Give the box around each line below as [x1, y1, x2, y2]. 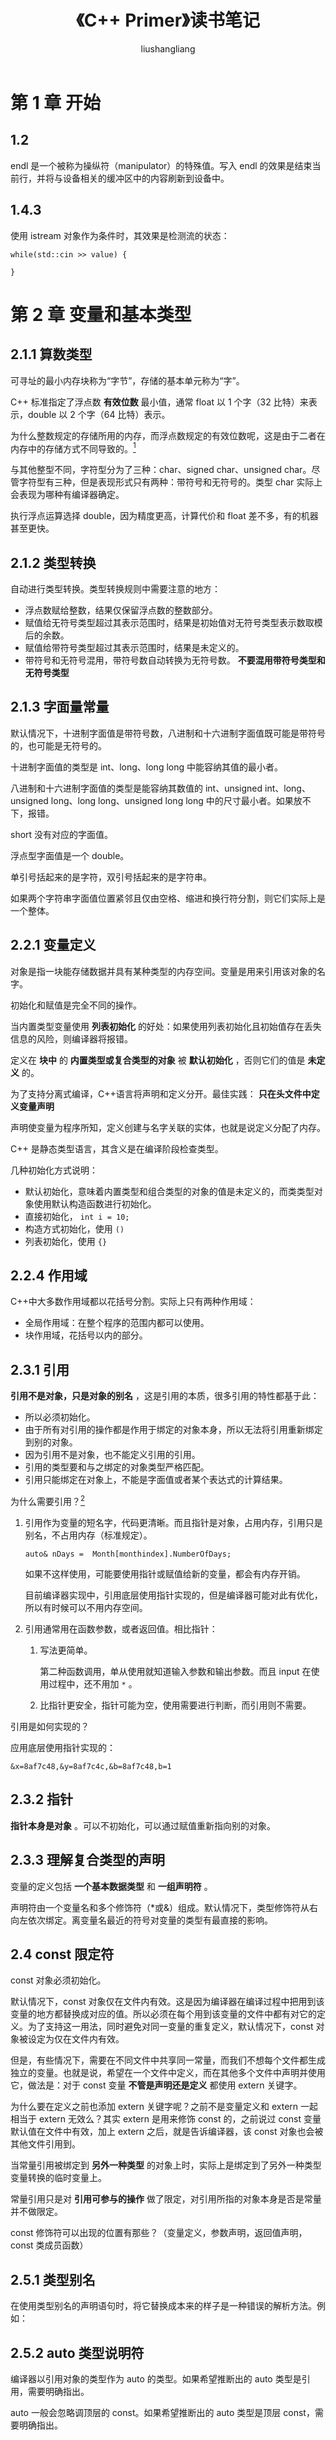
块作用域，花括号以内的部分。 [24, 1329, 148, 1341]
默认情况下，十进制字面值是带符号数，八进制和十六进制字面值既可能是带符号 [10, 727, 326, 739]
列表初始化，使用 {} [24, 1235, 108, 1247]
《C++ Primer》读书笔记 [76, 9, 260, 32]
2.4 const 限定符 [10, 1946, 115, 1963]
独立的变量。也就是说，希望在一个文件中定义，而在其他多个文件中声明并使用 [10, 2067, 326, 2079]
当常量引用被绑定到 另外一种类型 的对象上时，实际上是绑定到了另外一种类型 [10, 2159, 322, 2171]
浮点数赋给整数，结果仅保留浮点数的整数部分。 [24, 604, 218, 616]
